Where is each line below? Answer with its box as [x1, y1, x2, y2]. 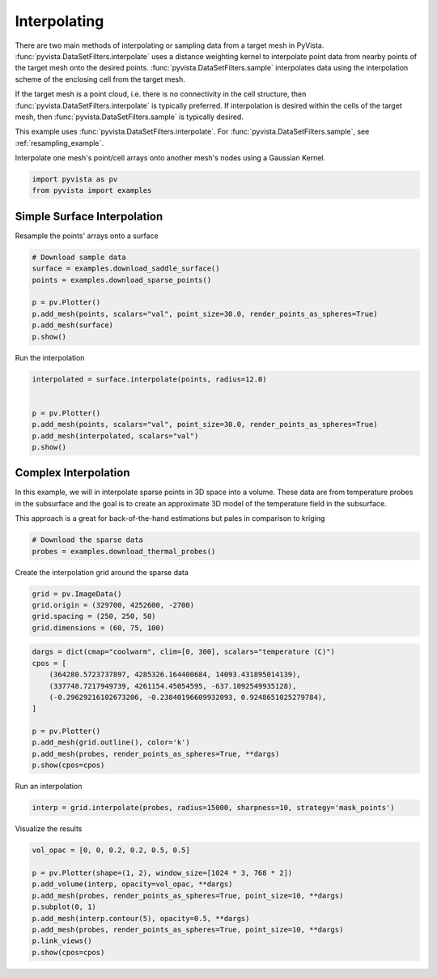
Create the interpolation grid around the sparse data [15, 567, 189, 577]
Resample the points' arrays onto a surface [15, 231, 159, 241]
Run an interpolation [15, 782, 83, 791]
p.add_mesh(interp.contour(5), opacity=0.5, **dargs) [32, 914, 250, 923]
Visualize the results [15, 824, 83, 834]
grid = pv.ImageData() [32, 589, 122, 599]
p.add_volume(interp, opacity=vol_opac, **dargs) [32, 880, 233, 889]
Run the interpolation [15, 352, 85, 362]
